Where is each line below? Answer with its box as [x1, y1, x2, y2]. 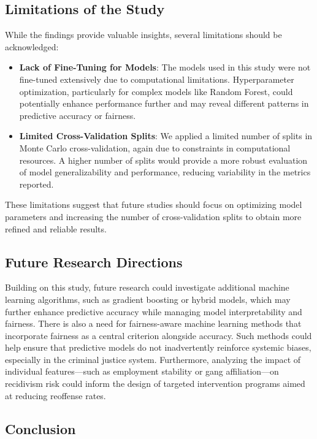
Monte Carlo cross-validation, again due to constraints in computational [19, 141, 291, 154]
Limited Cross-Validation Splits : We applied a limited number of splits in [19, 129, 313, 142]
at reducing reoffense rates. [5, 389, 106, 402]
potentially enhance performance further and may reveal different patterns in [19, 97, 309, 110]
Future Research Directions [5, 252, 183, 271]
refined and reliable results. [5, 222, 107, 235]
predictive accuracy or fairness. [19, 109, 136, 121]
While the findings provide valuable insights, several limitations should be [5, 28, 282, 41]
